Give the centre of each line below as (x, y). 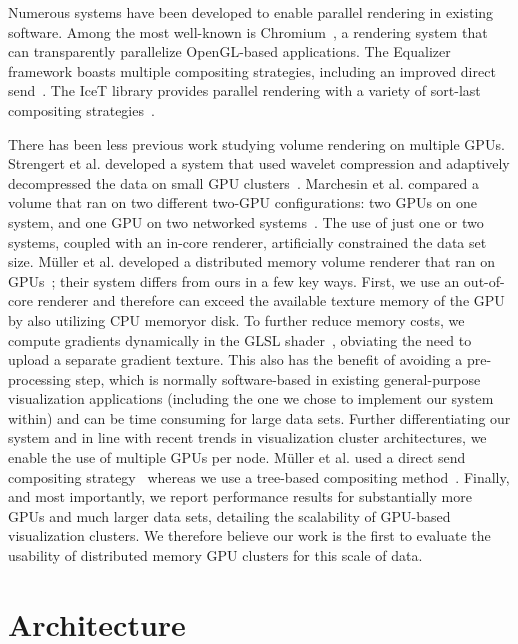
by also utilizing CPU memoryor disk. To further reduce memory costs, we (236, 319)
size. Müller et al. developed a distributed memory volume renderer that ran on (251, 261)
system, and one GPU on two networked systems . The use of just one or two (246, 221)
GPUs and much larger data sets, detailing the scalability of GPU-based (229, 515)
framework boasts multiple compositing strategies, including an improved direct (252, 70)
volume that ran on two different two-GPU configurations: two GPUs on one (243, 202)
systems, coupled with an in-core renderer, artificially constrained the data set (247, 241)
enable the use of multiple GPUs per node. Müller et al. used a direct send (237, 457)
